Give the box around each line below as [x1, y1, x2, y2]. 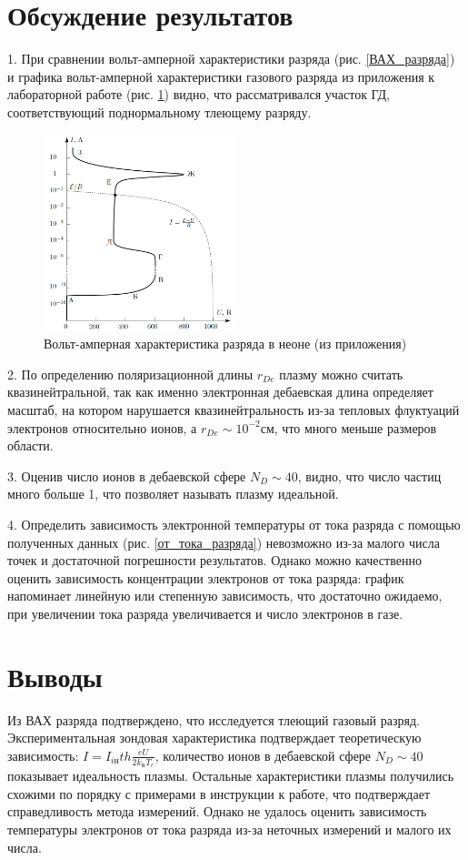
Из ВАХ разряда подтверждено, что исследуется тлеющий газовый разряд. [7, 710, 420, 729]
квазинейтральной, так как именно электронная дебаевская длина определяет [7, 382, 433, 401]
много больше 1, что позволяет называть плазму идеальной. [7, 484, 339, 503]
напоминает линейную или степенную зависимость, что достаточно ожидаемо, [7, 586, 443, 605]
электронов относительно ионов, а [7, 418, 197, 437]
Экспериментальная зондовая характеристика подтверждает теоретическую [7, 728, 422, 747]
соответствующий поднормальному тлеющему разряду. [7, 102, 312, 121]
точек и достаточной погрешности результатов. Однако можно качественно [7, 551, 422, 570]
